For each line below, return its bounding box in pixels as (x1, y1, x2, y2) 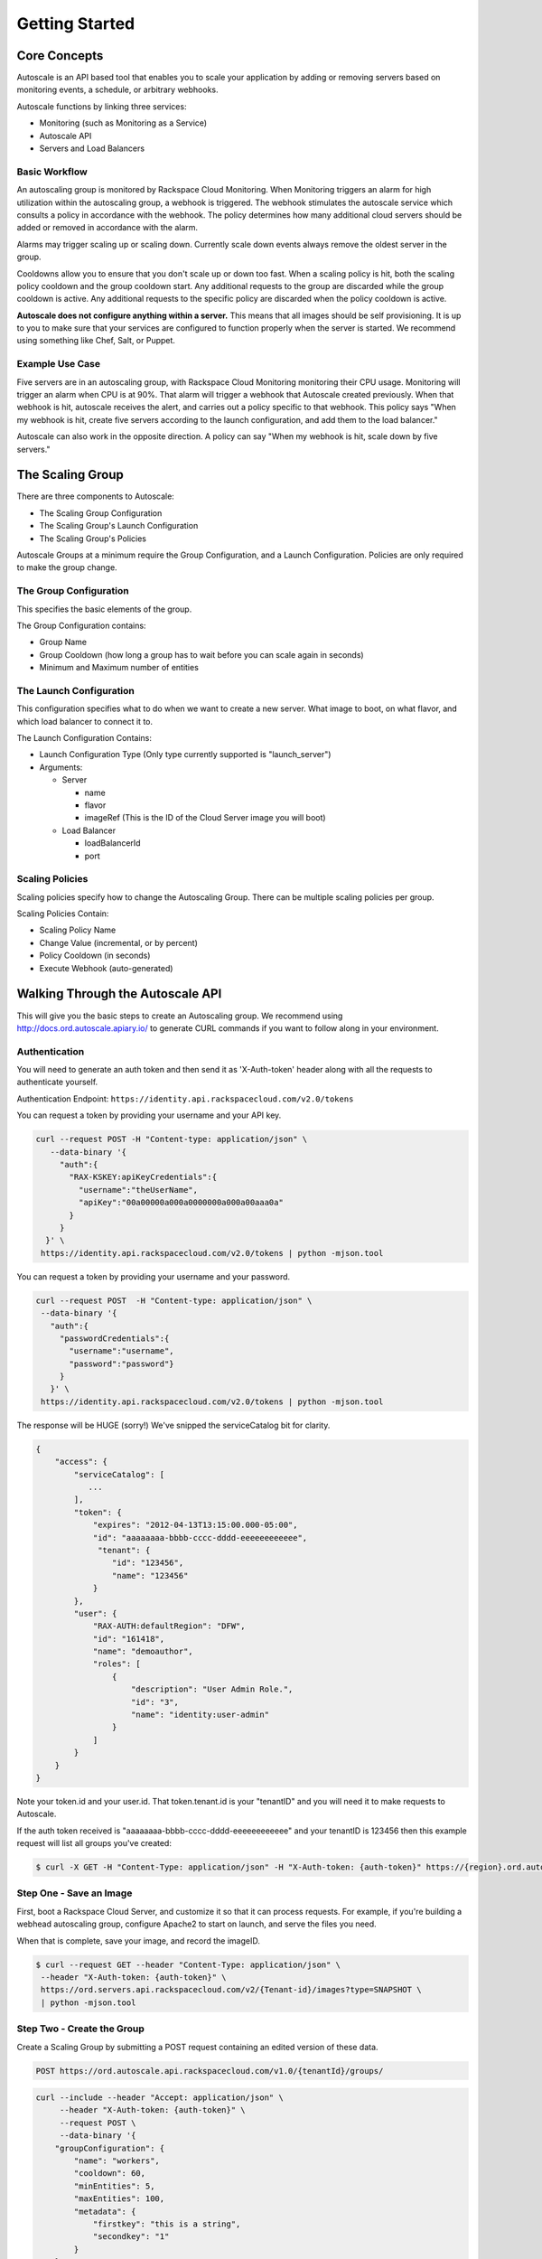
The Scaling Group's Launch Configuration (39, 520, 199, 531)
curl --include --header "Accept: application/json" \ (35, 2093, 284, 2103)
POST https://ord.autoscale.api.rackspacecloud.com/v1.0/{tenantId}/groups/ (35, 2066, 384, 2076)
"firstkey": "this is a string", (92, 2218, 241, 2229)
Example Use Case (16, 358, 101, 370)
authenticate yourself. (16, 1076, 98, 1088)
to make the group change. (16, 562, 117, 573)
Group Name (39, 637, 88, 648)
